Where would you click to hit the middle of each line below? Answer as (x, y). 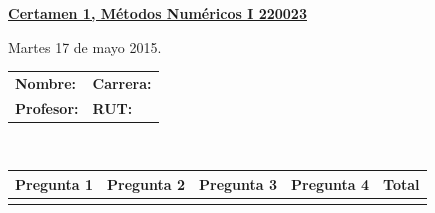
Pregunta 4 (330, 183)
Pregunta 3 (238, 183)
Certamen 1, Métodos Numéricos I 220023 (157, 13)
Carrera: (122, 82)
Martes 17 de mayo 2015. (85, 46)
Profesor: (47, 107)
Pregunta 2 (146, 183)
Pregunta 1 (54, 183)
